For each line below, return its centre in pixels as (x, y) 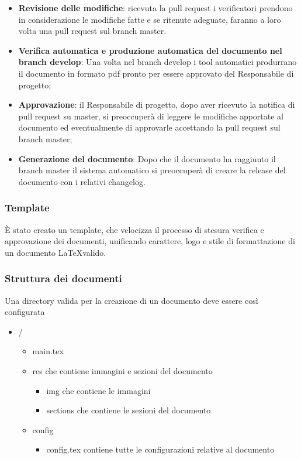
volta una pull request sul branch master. (92, 31)
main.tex (48, 351)
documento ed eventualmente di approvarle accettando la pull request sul (149, 127)
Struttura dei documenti (63, 278)
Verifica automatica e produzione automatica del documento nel (150, 50)
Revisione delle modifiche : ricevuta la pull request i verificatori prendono (155, 8)
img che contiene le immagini (98, 390)
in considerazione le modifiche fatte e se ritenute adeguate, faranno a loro (150, 19)
